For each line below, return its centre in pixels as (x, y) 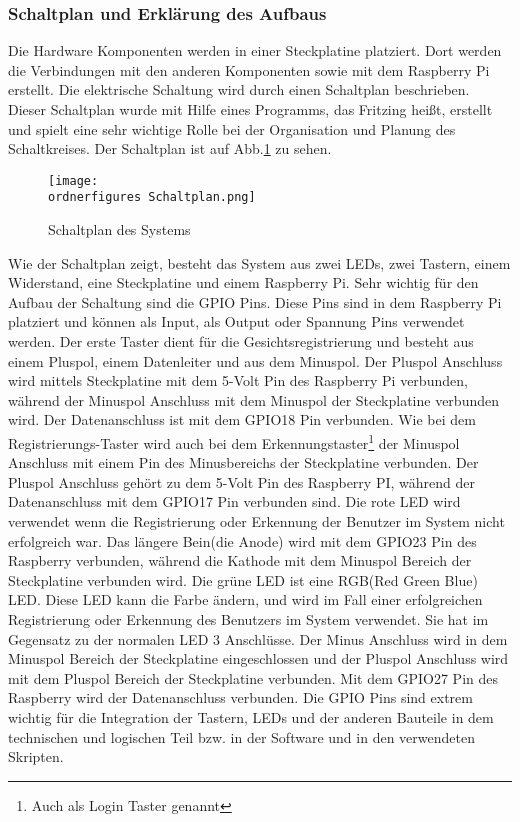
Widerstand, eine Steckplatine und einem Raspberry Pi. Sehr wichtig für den (243, 282)
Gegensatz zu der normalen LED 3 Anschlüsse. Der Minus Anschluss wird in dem (258, 638)
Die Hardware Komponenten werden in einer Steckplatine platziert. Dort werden (255, 50)
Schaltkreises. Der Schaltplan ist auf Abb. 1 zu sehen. (170, 148)
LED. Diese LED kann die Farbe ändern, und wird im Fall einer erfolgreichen (245, 599)
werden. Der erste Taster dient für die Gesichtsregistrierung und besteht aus (241, 341)
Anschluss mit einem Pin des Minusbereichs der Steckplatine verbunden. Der (243, 462)
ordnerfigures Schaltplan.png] (152, 197)
